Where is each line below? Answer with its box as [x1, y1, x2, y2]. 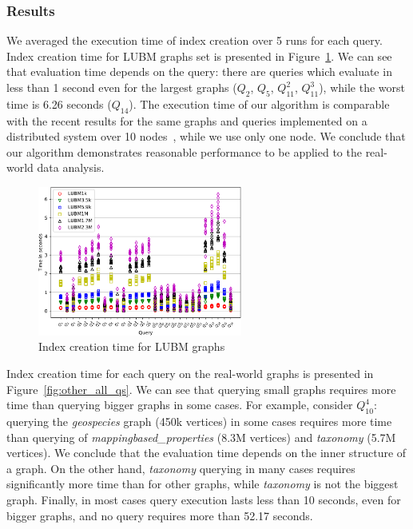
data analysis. [37, 159, 105, 176]
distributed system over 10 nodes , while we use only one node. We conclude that [6, 128, 406, 145]
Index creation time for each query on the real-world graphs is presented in [6, 365, 374, 381]
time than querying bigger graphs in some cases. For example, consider [6, 396, 353, 413]
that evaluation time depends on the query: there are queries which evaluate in [6, 63, 392, 80]
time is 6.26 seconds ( [6, 95, 112, 112]
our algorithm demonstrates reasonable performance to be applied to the [6, 143, 362, 160]
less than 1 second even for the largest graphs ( [6, 79, 237, 95]
